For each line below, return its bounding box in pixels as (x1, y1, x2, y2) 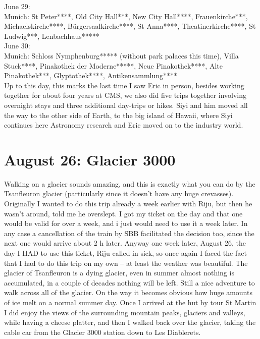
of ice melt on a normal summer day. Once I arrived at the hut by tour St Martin (4, 297, 256, 307)
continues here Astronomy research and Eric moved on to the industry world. (4, 120, 243, 130)
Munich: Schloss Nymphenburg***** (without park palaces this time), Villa (4, 50, 239, 61)
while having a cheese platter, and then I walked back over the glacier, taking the (4, 317, 256, 327)
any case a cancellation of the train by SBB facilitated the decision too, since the (4, 228, 254, 238)
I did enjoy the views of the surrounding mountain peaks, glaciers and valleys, (4, 307, 245, 317)
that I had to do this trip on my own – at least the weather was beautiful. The (4, 257, 248, 268)
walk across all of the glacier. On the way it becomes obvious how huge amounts (4, 287, 252, 298)
